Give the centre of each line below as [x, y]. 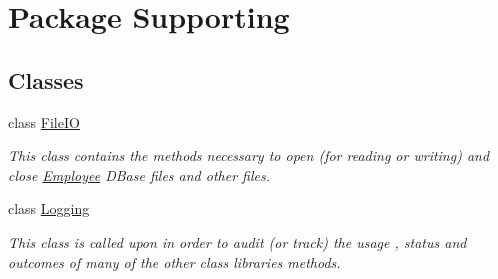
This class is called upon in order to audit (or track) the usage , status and [237, 241]
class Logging [49, 208]
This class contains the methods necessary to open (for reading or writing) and [249, 155]
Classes [46, 79]
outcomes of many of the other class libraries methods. [174, 261]
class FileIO [44, 121]
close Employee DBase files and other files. [139, 174]
